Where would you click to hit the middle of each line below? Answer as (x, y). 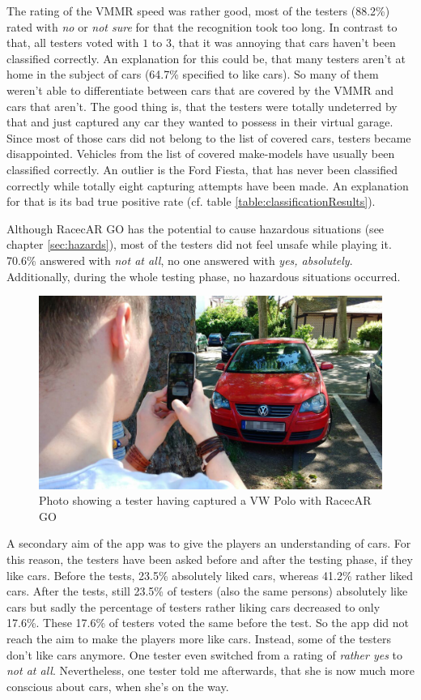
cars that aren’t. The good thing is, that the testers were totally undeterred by (202, 106)
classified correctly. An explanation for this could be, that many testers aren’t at (206, 58)
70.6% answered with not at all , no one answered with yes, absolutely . (180, 260)
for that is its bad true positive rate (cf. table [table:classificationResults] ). (191, 201)
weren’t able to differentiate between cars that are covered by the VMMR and (200, 90)
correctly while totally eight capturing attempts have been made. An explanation (208, 185)
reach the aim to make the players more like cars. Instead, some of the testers (199, 638)
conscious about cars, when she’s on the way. (118, 686)
